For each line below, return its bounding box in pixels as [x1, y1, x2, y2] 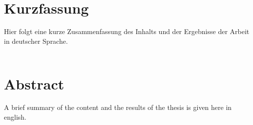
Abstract [4, 74, 64, 94]
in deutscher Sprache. [4, 36, 68, 46]
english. [4, 111, 26, 122]
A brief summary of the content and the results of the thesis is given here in [4, 102, 232, 112]
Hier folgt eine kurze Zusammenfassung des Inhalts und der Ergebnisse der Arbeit [4, 26, 250, 36]
